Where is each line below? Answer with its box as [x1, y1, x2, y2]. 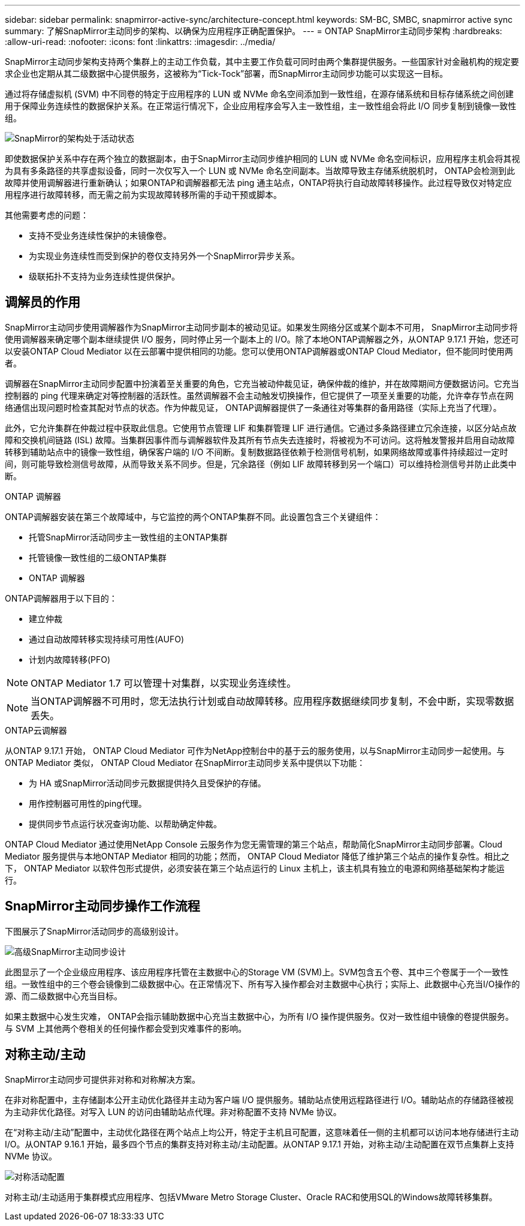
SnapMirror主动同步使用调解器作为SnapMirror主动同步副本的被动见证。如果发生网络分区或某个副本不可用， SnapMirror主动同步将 [5, 321, 518, 332]
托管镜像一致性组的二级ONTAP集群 [29, 552, 167, 563]
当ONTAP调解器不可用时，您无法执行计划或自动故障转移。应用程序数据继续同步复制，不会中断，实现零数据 [31, 695, 514, 707]
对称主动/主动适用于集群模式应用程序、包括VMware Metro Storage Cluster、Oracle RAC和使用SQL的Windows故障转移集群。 [5, 1191, 497, 1202]
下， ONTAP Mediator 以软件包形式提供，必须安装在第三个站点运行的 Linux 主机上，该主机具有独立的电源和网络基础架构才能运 [5, 863, 505, 873]
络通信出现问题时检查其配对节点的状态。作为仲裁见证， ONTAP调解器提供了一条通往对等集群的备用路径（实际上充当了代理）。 [5, 402, 502, 413]
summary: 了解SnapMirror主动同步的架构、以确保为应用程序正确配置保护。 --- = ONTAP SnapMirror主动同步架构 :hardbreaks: [5, 26, 502, 36]
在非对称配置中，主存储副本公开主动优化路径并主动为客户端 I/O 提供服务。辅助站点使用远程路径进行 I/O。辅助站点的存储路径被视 [5, 1094, 514, 1105]
